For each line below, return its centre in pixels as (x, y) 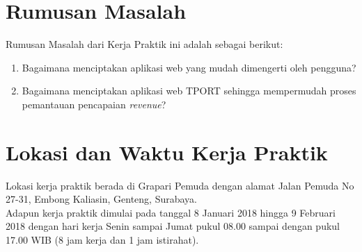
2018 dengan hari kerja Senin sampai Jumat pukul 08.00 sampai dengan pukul (173, 226)
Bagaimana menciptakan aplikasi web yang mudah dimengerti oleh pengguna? (189, 67)
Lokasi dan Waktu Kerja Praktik (167, 152)
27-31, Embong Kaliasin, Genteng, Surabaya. (102, 199)
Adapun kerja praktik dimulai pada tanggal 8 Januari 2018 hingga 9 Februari (171, 212)
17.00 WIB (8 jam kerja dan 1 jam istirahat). (102, 240)
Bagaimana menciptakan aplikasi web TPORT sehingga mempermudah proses (189, 91)
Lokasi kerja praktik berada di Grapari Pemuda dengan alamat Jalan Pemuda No (180, 185)
